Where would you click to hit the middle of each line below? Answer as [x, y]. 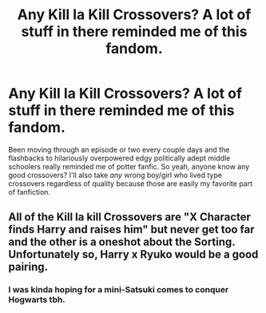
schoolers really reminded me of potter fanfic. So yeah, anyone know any [129, 166]
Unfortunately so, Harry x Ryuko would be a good [133, 254]
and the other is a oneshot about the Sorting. [122, 242]
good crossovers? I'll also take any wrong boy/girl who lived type [115, 175]
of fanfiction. [29, 192]
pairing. [28, 267]
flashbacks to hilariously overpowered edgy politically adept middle [119, 158]
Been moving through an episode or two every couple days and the [119, 149]
